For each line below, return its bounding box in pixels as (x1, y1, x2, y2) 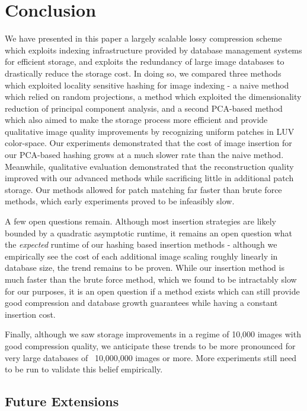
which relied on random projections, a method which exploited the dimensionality (5, 90, 302, 103)
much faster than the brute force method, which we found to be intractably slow (5, 273, 297, 285)
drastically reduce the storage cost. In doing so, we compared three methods (5, 67, 282, 79)
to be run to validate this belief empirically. (5, 363, 163, 375)
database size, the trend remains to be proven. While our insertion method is (5, 261, 284, 274)
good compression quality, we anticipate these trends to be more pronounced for (5, 339, 296, 352)
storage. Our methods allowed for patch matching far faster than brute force (5, 183, 282, 195)
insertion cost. (5, 308, 56, 320)
